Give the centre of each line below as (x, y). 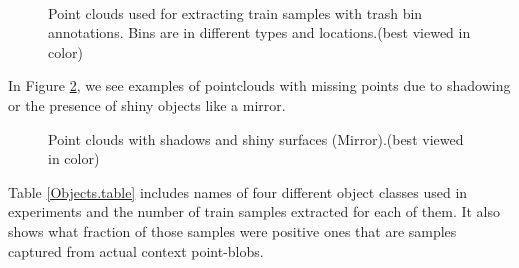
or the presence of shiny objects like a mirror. (147, 104)
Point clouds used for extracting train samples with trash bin (235, 12)
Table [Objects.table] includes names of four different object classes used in (238, 191)
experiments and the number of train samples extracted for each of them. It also (254, 211)
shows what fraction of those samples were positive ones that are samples (232, 230)
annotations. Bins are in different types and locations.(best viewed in (259, 32)
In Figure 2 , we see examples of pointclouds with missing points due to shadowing (259, 85)
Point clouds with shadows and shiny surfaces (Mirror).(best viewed (256, 138)
